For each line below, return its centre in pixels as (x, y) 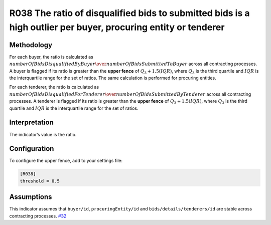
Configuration (32, 149)
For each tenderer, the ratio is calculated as (54, 87)
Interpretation (31, 123)
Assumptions (31, 197)
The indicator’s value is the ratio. (43, 134)
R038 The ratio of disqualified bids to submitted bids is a (129, 13)
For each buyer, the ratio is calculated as (51, 57)
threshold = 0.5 (40, 181)
